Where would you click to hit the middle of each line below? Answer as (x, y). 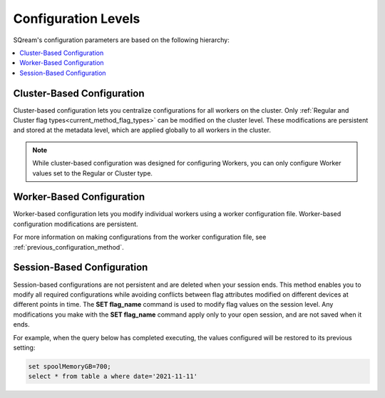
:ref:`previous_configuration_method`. (68, 247)
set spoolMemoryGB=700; (70, 366)
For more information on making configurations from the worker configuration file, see (140, 237)
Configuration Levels (77, 19)
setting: (24, 347)
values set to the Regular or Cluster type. (93, 173)
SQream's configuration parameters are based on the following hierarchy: (121, 40)
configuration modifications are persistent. (76, 224)
